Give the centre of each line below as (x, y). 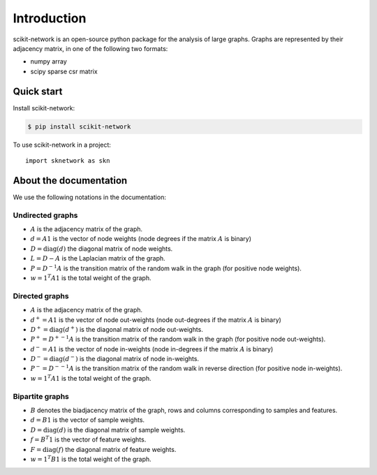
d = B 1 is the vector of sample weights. (88, 420)
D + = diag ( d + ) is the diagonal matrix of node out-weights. (117, 329)
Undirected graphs (45, 215)
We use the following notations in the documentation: (90, 197)
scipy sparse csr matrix (64, 71)
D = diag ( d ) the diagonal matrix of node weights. (102, 249)
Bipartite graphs (41, 396)
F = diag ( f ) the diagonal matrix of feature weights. (103, 449)
